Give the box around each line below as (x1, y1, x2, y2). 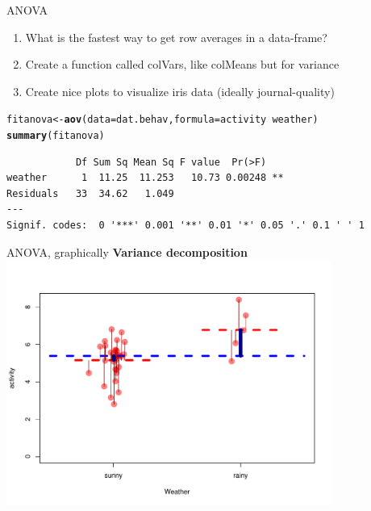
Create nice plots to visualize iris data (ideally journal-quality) (25, 82, 335, 99)
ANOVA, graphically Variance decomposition (6, 243, 248, 260)
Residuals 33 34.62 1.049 (6, 187, 174, 199)
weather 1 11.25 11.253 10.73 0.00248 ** (6, 172, 284, 184)
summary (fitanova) (6, 130, 105, 142)
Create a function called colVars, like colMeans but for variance (25, 56, 340, 73)
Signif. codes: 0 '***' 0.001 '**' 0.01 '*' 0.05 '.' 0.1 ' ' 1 (6, 220, 365, 232)
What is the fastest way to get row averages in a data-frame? (25, 28, 327, 45)
